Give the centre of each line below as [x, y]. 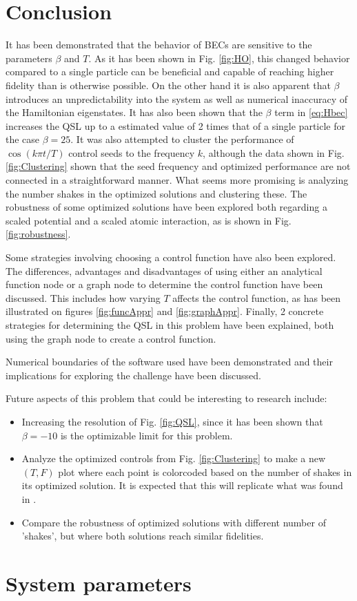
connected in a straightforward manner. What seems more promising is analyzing [177, 180]
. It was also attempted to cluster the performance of [182, 139]
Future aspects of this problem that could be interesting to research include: [166, 398]
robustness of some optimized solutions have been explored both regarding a [166, 207]
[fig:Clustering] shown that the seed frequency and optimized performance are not [178, 166]
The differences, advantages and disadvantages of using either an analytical [164, 270]
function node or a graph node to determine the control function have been [164, 284]
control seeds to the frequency [132, 152]
